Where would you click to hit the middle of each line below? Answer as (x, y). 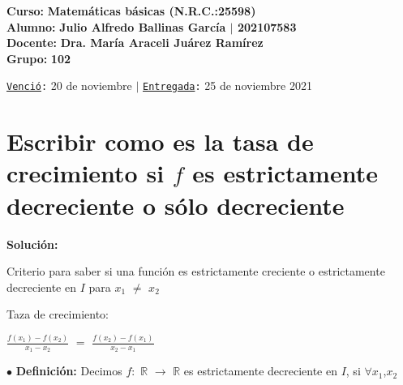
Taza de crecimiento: (58, 314)
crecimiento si (86, 173)
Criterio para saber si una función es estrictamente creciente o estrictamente (196, 271)
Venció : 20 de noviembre (69, 86)
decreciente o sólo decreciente (176, 205)
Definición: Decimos (69, 371)
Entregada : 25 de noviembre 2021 (227, 86)
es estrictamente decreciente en (260, 371)
